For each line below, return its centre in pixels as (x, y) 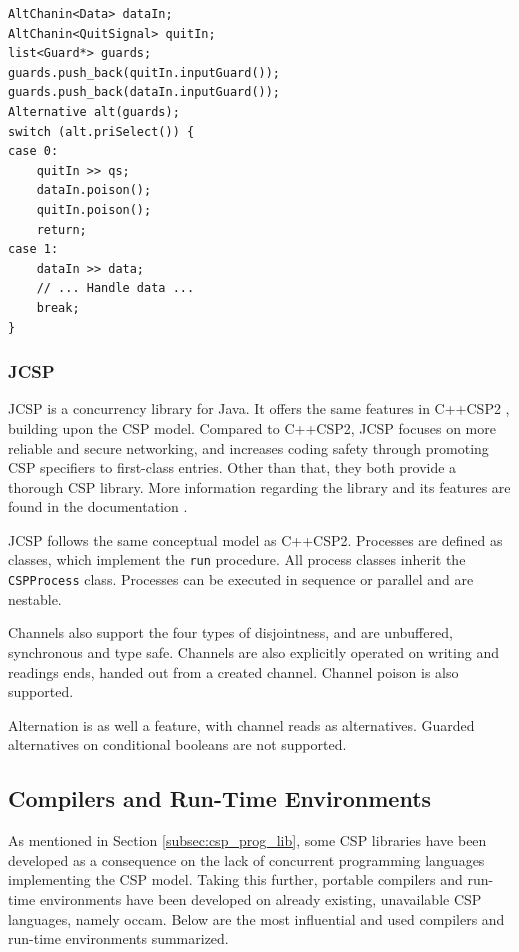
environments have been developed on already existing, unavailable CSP (260, 898)
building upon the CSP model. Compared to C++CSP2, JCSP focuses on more (252, 427)
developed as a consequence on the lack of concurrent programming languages (246, 859)
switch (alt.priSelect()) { (101, 131)
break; (58, 307)
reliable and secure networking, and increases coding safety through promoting (248, 447)
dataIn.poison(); (94, 190)
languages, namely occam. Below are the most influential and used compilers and (256, 918)
